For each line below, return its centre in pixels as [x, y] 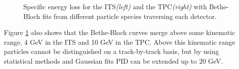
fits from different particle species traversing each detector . [129, 16]
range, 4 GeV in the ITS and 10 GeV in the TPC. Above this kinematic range [119, 42]
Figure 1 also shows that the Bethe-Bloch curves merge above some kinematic [119, 32]
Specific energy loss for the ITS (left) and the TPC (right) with [115, 6]
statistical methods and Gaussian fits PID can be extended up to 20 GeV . [113, 60]
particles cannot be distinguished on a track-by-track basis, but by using [112, 51]
